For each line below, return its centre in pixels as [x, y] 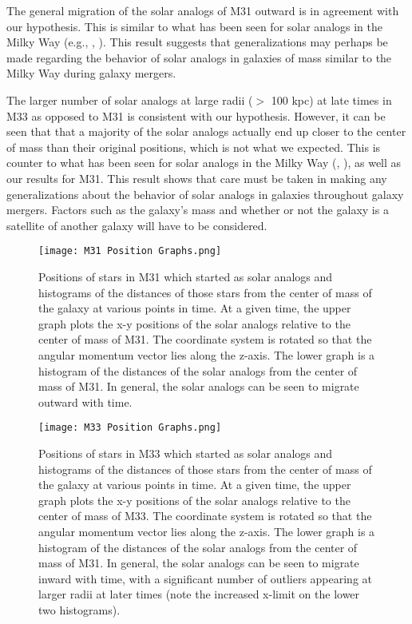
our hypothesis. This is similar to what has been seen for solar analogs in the [195, 26]
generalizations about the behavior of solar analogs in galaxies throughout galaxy [205, 194]
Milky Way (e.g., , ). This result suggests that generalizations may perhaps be [197, 42]
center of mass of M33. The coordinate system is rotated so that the [205, 516]
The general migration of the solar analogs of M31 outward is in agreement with [203, 10]
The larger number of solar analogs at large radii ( [130, 99]
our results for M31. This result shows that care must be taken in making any [197, 178]
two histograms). [79, 609]
